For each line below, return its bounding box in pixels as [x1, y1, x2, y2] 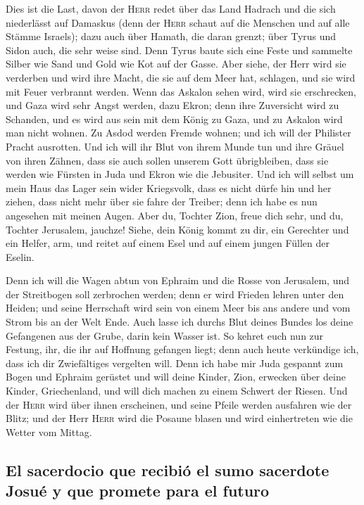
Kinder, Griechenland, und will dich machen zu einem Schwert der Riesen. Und [6, 383, 348, 398]
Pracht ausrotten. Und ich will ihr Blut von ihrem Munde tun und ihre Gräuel [6, 139, 344, 153]
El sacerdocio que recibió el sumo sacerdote [6, 459, 330, 480]
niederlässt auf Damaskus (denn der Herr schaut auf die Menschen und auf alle [6, 15, 350, 30]
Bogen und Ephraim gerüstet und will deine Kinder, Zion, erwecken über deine [6, 369, 346, 384]
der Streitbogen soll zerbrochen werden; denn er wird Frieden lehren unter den [6, 286, 344, 301]
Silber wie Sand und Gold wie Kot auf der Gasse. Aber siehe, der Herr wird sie [6, 56, 346, 71]
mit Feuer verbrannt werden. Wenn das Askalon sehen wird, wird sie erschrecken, [6, 84, 356, 98]
